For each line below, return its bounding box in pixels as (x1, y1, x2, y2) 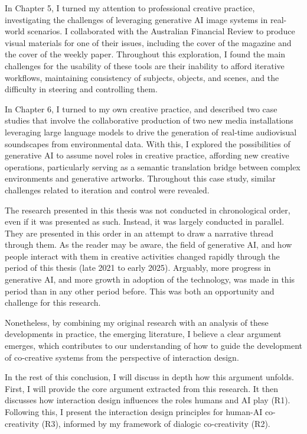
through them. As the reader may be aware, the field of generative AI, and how (5, 238, 292, 251)
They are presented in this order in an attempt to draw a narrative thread (5, 226, 274, 239)
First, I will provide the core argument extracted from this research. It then (5, 382, 279, 394)
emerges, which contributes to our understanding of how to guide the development (5, 339, 302, 352)
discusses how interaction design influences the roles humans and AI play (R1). (5, 394, 290, 406)
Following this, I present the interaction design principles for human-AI (5, 406, 263, 417)
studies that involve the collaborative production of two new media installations (5, 114, 293, 127)
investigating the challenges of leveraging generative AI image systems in (5, 13, 268, 25)
